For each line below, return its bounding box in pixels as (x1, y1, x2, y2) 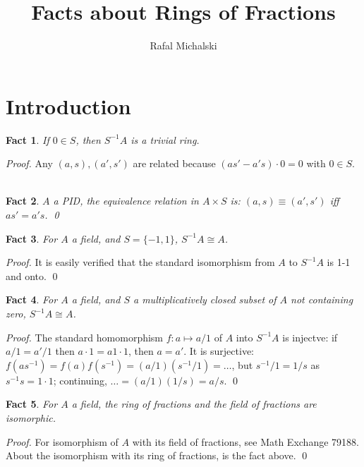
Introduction (6, 91, 131, 120)
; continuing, (53, 372, 107, 387)
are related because (133, 156, 216, 171)
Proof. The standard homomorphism (6, 329, 164, 344)
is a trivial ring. (131, 132, 200, 147)
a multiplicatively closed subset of (133, 292, 277, 307)
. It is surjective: (183, 344, 255, 358)
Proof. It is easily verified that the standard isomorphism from (6, 255, 275, 269)
